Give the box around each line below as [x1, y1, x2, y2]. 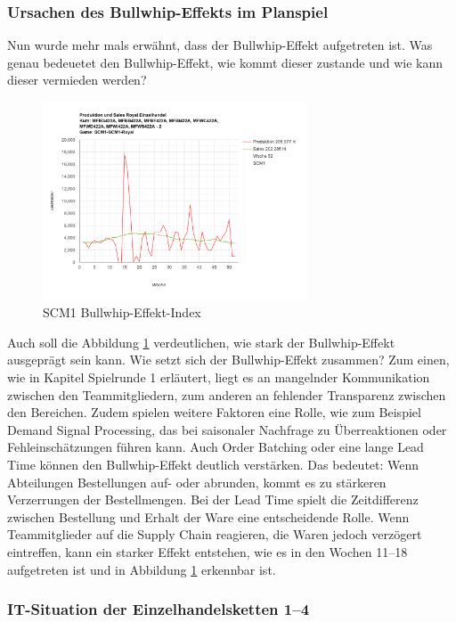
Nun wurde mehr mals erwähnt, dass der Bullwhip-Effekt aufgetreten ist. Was [7, 36, 433, 54]
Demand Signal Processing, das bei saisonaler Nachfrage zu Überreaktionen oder [7, 420, 447, 438]
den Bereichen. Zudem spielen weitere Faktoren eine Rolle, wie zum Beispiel [7, 403, 421, 421]
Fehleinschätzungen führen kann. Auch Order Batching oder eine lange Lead [7, 438, 424, 456]
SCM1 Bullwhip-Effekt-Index [43, 303, 201, 322]
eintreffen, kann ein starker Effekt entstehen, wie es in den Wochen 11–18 [7, 542, 408, 561]
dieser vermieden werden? [7, 70, 147, 89]
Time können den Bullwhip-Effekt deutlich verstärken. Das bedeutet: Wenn [7, 454, 419, 473]
